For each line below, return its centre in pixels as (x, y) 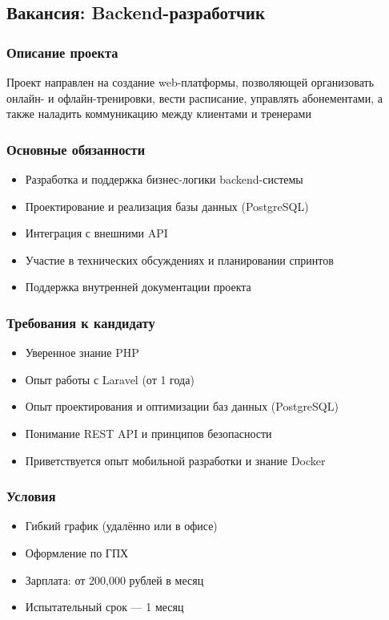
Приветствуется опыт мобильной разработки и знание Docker (175, 460)
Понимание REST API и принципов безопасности (148, 433)
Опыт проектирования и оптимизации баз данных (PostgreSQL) (182, 406)
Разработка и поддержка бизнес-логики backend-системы (164, 179)
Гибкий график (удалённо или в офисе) (121, 526)
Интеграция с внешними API (96, 233)
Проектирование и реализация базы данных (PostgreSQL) (167, 206)
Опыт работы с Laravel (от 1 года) (110, 379)
